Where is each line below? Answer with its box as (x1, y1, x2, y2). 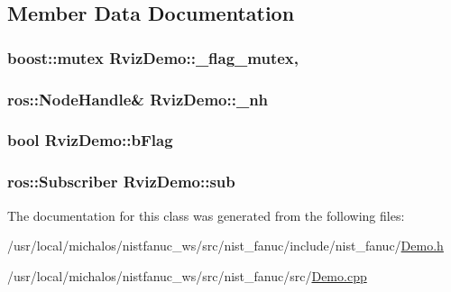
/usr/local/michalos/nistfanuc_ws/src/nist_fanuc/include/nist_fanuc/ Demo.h (7, 236, 444, 255)
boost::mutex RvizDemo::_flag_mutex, (7, 46, 299, 68)
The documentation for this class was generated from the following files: (7, 205, 405, 224)
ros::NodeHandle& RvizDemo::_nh (7, 87, 269, 110)
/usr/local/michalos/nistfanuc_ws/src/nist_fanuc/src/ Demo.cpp (7, 266, 367, 285)
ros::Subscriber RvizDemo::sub (7, 170, 235, 193)
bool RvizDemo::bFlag (7, 129, 173, 151)
